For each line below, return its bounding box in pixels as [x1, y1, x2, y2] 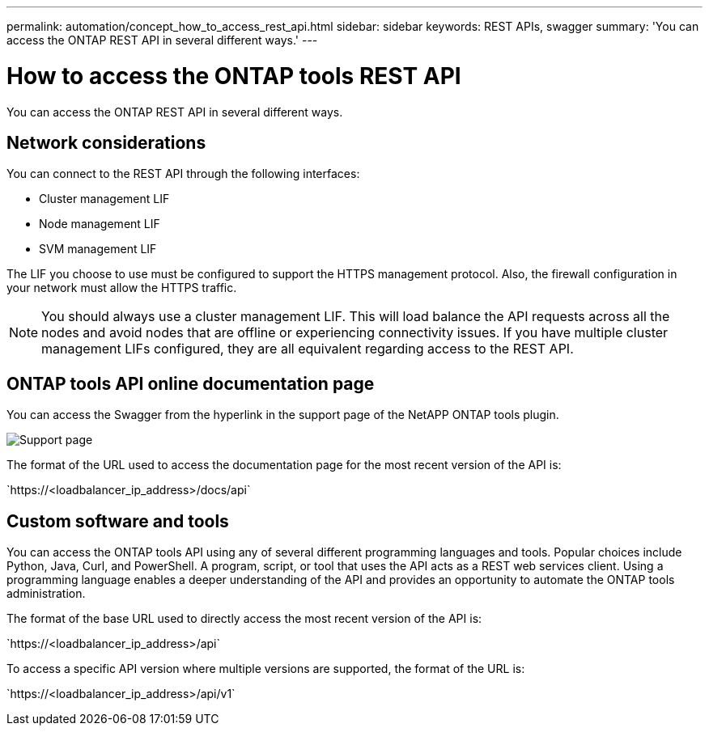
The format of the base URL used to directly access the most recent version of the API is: [6, 611, 482, 626]
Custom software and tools [6, 510, 229, 531]
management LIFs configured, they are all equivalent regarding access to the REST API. [41, 341, 574, 358]
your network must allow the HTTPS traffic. [6, 281, 237, 295]
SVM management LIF [39, 242, 157, 256]
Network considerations [6, 132, 206, 153]
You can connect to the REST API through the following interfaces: [6, 167, 360, 181]
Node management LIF [39, 217, 160, 231]
